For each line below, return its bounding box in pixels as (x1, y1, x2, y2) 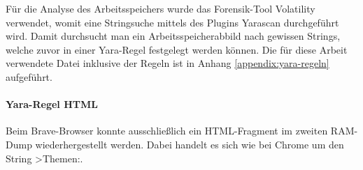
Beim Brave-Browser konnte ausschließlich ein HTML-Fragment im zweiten (6, 123, 328, 138)
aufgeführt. (6, 69, 52, 84)
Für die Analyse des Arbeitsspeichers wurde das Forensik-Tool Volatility (6, 1, 315, 15)
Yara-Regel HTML (6, 97, 98, 111)
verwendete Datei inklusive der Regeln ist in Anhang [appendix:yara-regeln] (6, 56, 329, 70)
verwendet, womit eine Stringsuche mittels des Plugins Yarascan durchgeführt (6, 15, 339, 29)
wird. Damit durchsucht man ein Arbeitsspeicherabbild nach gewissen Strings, (6, 29, 341, 43)
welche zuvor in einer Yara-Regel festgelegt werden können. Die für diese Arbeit (6, 42, 348, 56)
